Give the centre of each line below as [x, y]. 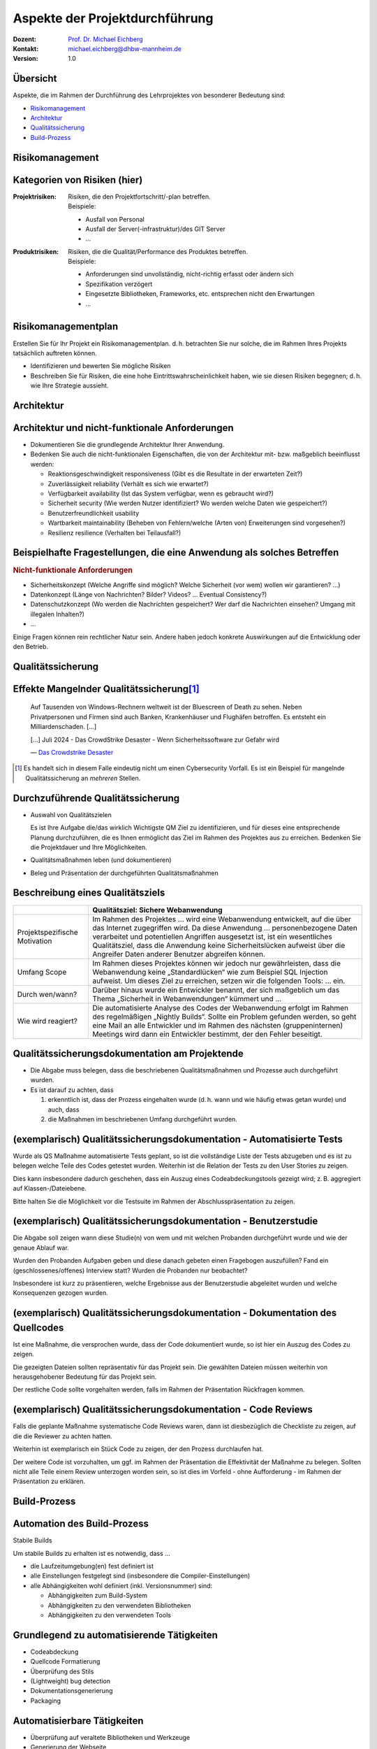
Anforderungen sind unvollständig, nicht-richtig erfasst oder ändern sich [190, 274]
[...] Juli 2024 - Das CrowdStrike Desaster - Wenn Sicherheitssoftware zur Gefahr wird [155, 739]
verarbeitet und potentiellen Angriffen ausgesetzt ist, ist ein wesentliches [212, 936]
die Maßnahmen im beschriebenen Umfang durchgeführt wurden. [142, 1119]
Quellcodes [38, 1327]
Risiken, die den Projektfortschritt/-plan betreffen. [139, 197]
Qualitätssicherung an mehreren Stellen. [83, 778]
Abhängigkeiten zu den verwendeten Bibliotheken [119, 1605]
